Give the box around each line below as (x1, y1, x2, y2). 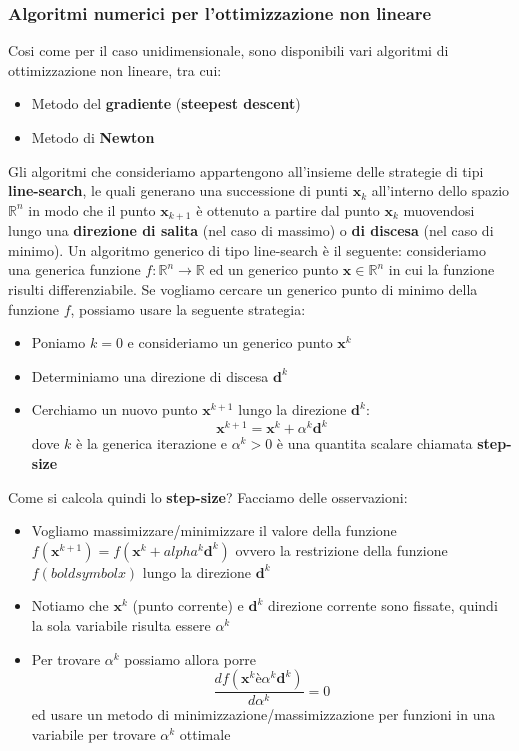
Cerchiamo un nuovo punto (31, 399, 198, 420)
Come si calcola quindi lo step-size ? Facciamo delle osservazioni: (8, 486, 408, 507)
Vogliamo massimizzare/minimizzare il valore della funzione (31, 520, 397, 541)
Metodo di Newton (31, 127, 155, 147)
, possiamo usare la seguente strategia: (70, 298, 306, 319)
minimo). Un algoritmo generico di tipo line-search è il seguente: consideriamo (8, 239, 486, 260)
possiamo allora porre (124, 648, 257, 669)
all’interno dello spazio (371, 180, 510, 201)
